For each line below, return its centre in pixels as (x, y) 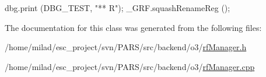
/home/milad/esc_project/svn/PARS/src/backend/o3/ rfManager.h (126, 47)
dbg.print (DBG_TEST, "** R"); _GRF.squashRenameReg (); (118, 8)
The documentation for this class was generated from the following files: (133, 27)
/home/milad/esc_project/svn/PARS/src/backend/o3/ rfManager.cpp (130, 66)
